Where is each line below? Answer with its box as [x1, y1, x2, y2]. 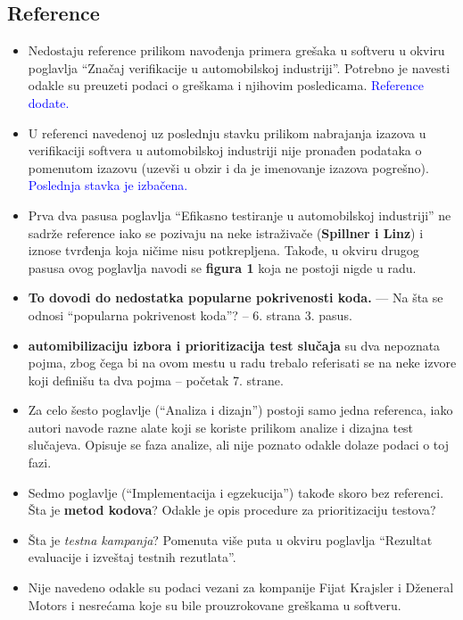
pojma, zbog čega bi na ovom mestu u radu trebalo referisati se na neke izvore [28, 353, 457, 372]
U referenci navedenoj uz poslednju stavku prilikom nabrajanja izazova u [28, 123, 426, 142]
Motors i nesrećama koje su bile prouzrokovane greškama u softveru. [28, 595, 401, 614]
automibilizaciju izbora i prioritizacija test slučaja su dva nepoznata [28, 335, 441, 354]
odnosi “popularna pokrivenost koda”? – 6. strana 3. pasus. [28, 305, 352, 324]
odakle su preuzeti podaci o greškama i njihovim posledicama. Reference [28, 76, 424, 95]
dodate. [28, 93, 70, 112]
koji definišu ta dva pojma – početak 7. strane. [28, 370, 284, 389]
